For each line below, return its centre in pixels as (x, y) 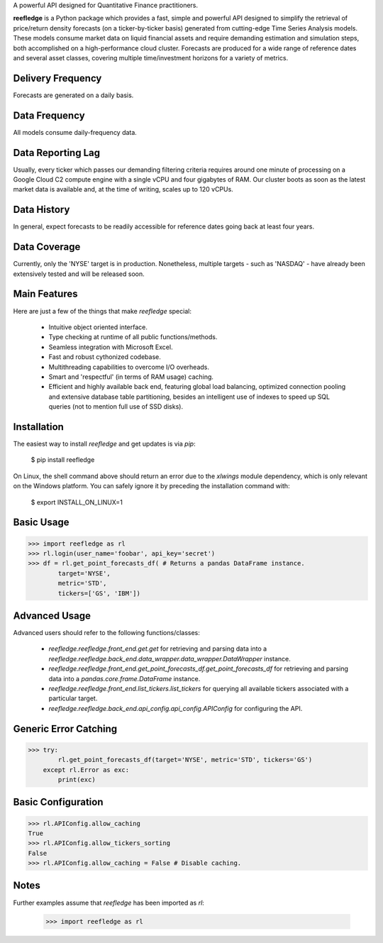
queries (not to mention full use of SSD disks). (116, 407)
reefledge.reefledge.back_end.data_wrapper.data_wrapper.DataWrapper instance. (170, 658)
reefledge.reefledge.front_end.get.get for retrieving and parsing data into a (158, 649)
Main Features (45, 294)
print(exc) (77, 779)
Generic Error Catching (65, 728)
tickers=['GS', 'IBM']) (99, 593)
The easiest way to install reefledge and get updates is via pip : (104, 443)
